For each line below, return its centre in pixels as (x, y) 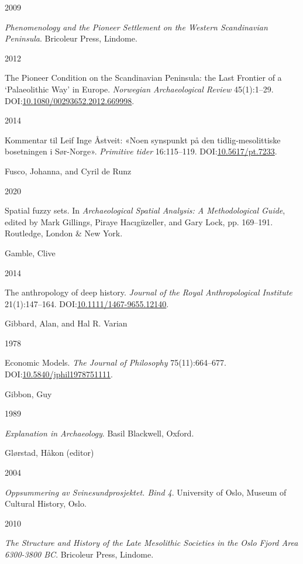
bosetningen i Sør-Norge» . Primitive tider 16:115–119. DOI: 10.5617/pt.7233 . (141, 151)
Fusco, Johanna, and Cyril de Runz (68, 171)
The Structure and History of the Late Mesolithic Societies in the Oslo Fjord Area (151, 543)
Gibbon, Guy (28, 393)
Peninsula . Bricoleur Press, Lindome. (71, 38)
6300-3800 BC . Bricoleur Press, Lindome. (79, 554)
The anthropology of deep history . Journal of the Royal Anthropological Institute (149, 292)
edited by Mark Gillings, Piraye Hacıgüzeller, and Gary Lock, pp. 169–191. (139, 221)
